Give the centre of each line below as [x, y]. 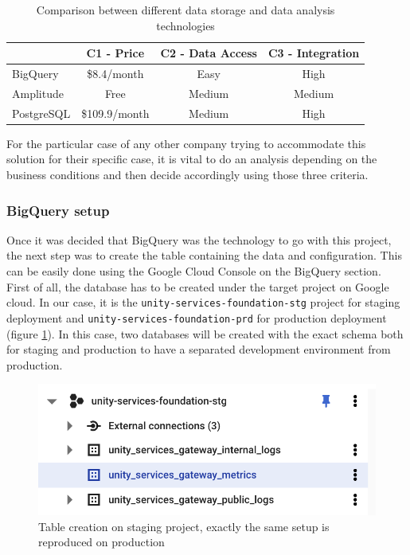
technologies [185, 25]
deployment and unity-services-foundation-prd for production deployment [197, 317]
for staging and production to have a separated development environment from [199, 349]
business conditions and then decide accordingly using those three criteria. [187, 174]
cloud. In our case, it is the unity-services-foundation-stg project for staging [203, 302]
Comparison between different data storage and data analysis [185, 10]
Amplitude [38, 93]
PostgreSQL [41, 113]
